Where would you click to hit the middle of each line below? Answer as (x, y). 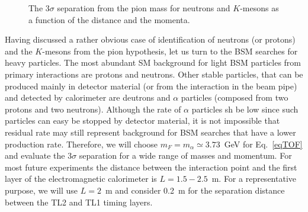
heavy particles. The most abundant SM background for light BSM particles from (153, 62)
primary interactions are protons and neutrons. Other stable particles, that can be (154, 74)
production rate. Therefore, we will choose (81, 144)
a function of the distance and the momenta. (109, 19)
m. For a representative (254, 179)
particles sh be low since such (245, 109)
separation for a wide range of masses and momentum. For (185, 155)
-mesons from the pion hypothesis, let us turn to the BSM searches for (170, 51)
